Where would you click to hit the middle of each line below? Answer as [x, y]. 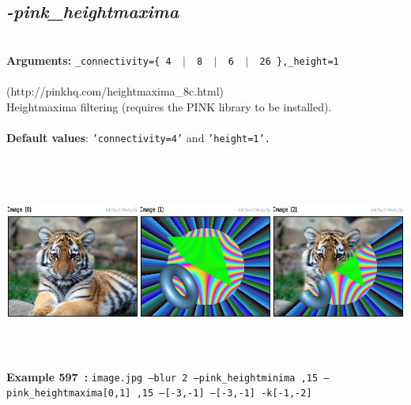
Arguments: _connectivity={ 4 [89, 60]
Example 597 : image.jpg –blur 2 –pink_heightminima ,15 [162, 376]
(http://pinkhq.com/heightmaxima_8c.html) [115, 91]
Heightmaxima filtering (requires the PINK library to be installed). [169, 106]
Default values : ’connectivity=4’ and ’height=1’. [138, 137]
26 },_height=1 [299, 61]
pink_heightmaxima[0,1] [69, 394]
